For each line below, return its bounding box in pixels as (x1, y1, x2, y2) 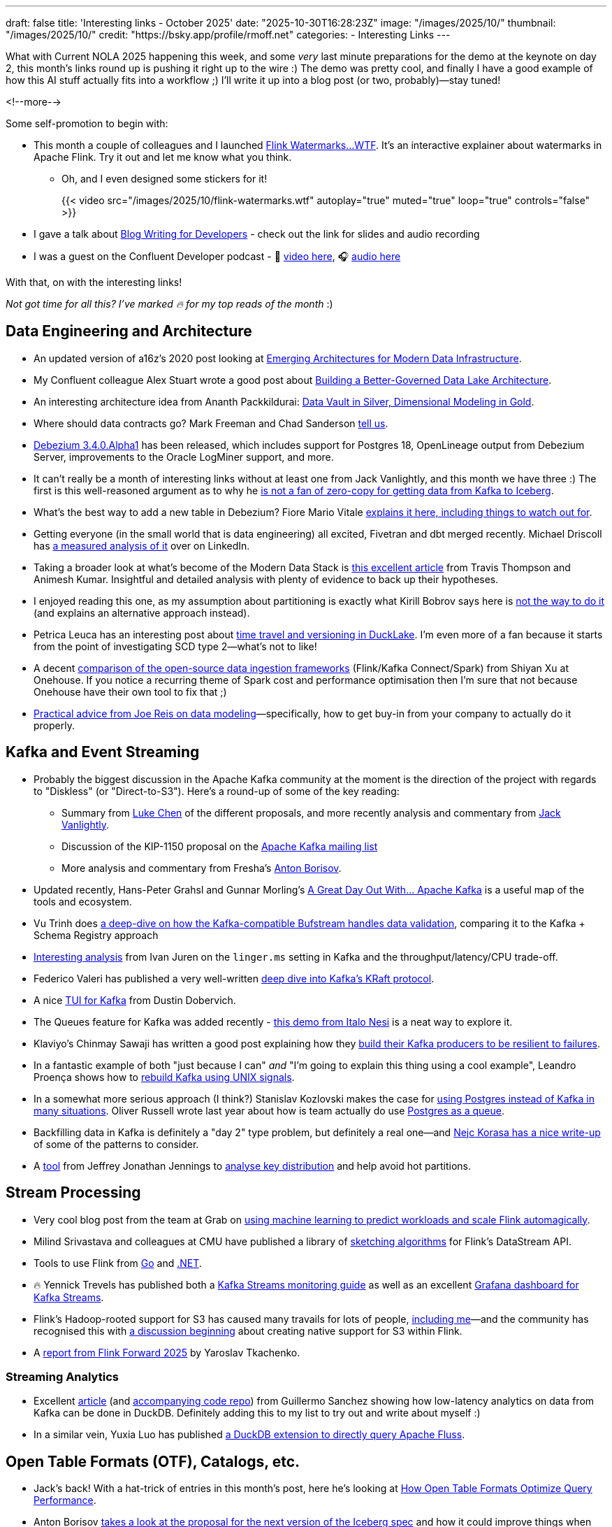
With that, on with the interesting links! (6, 276, 182, 288)
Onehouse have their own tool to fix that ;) (34, 685, 227, 698)
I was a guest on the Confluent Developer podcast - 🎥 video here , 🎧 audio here (34, 250, 401, 262)
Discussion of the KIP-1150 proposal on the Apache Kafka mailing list (61, 840, 378, 852)
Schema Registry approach (34, 929, 159, 941)
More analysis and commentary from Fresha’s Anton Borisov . (61, 861, 342, 874)
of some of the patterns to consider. (34, 1138, 199, 1150)
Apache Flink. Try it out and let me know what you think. (34, 151, 292, 163)
